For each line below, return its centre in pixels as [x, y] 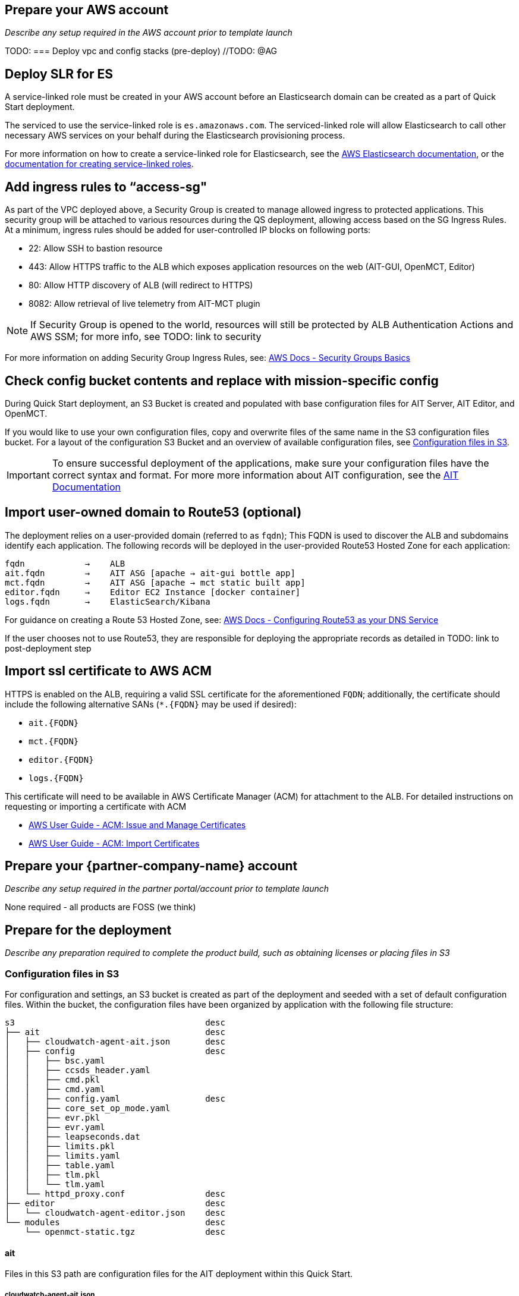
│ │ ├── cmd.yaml [55, 1089]
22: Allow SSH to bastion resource [96, 248]
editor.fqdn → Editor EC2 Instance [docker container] [153, 592]
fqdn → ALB [65, 563]
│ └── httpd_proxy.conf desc [115, 1194]
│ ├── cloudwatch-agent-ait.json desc [115, 1042]
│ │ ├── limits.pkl [60, 1146]
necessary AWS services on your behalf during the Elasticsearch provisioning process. [175, 136]
